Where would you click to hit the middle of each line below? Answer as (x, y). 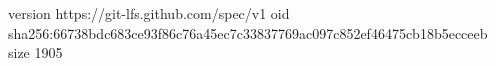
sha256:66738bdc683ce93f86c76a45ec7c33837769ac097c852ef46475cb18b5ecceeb (248, 32)
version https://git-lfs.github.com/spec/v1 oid (149, 13)
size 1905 (35, 52)
